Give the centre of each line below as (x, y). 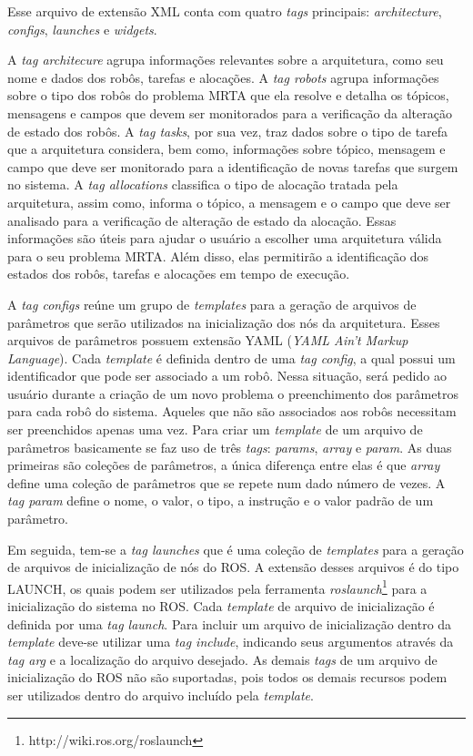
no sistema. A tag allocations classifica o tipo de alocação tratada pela (203, 184)
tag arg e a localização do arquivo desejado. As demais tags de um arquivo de (222, 659)
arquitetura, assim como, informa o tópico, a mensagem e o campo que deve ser (229, 202)
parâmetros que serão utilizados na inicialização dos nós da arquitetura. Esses (224, 322)
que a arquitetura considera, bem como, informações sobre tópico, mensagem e (226, 149)
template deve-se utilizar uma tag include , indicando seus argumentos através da (231, 642)
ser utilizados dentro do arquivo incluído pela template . (161, 695)
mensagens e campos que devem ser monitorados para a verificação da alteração (230, 112)
